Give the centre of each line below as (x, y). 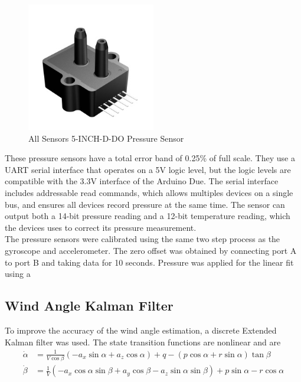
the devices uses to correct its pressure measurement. (101, 227)
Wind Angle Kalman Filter (89, 306)
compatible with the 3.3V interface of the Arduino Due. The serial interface (142, 181)
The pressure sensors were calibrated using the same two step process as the (143, 239)
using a (18, 274)
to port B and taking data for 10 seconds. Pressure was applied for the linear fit (149, 262)
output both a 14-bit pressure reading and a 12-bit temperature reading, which (148, 216)
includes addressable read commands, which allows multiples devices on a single (149, 192)
